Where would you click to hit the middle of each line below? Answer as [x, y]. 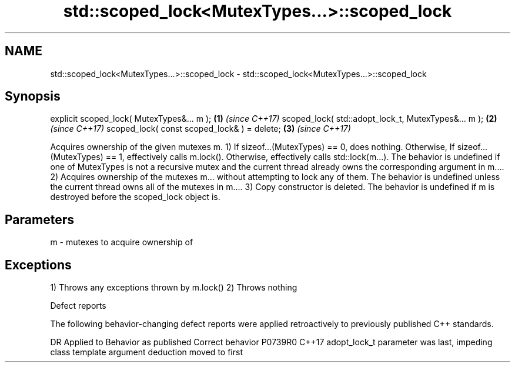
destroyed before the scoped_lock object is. [135, 197]
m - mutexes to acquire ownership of [122, 242]
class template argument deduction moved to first [146, 352]
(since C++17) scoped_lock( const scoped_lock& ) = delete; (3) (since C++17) [200, 129]
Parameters [39, 219]
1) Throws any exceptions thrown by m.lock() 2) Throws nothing [174, 288]
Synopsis [33, 96]
